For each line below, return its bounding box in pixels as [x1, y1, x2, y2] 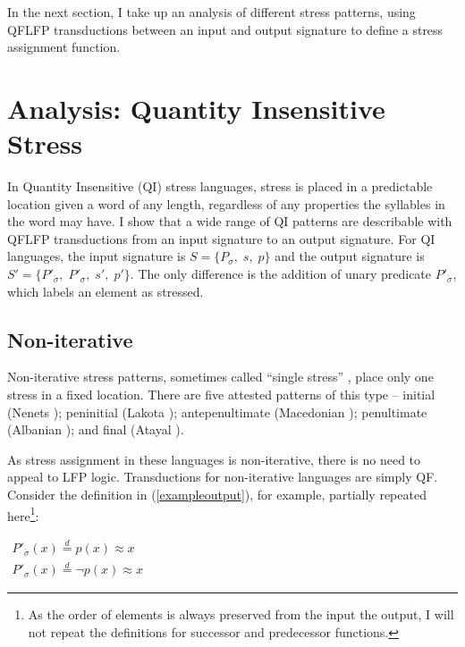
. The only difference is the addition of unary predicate [130, 265, 432, 283]
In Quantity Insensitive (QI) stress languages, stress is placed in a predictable [7, 177, 433, 196]
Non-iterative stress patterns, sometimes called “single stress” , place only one [7, 367, 434, 386]
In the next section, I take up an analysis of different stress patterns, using [7, 3, 416, 21]
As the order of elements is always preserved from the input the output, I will [28, 605, 454, 624]
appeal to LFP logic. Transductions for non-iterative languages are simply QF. [7, 467, 438, 486]
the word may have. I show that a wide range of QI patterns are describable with [7, 212, 452, 231]
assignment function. [7, 38, 121, 56]
